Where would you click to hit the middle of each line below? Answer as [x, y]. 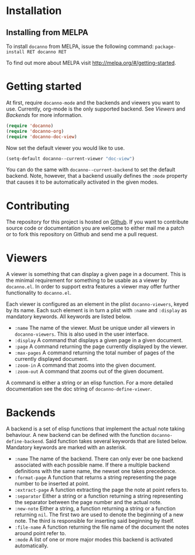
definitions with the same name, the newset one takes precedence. [95, 471]
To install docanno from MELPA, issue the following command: [80, 46]
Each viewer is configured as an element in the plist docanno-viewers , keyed [97, 304]
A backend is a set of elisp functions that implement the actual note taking [95, 429]
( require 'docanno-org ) [35, 131]
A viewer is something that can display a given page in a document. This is [96, 274]
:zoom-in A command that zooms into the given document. [85, 365]
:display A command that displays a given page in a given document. [99, 340]
